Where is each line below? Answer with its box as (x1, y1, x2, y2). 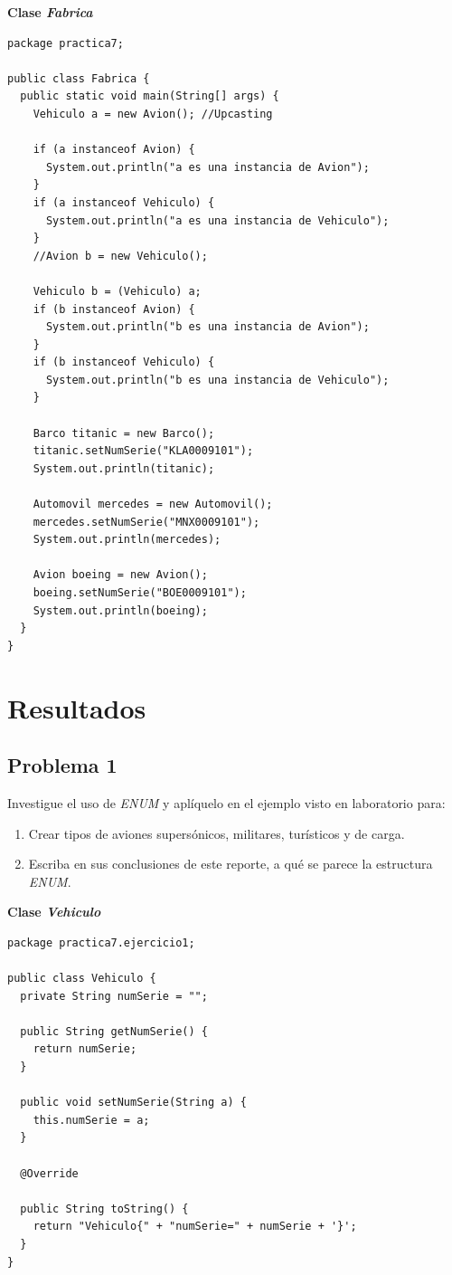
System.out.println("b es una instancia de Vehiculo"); (45, 373, 390, 386)
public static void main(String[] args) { (20, 90, 279, 103)
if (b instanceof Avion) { (33, 302, 195, 316)
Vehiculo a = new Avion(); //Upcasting (33, 107, 273, 120)
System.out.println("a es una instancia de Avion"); (45, 160, 370, 174)
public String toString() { (20, 1202, 189, 1215)
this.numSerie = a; (33, 1113, 150, 1127)
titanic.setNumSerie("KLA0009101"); (33, 444, 254, 458)
